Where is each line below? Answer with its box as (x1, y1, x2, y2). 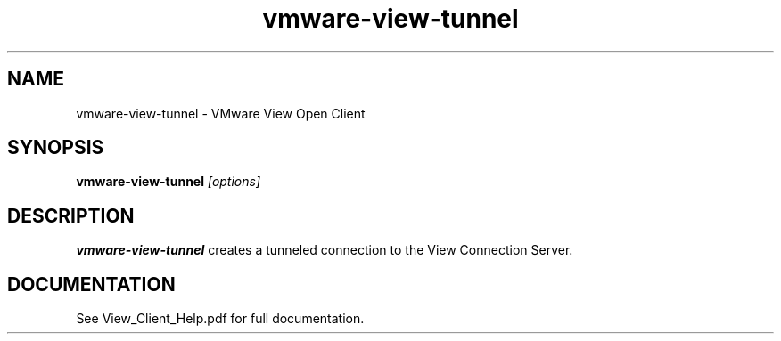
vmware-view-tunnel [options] (76, 174, 261, 190)
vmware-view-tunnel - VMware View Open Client (76, 105, 366, 121)
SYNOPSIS (7, 136, 104, 159)
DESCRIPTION (7, 204, 135, 227)
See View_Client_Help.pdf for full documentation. (76, 311, 365, 327)
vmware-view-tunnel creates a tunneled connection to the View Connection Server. (76, 242, 573, 258)
